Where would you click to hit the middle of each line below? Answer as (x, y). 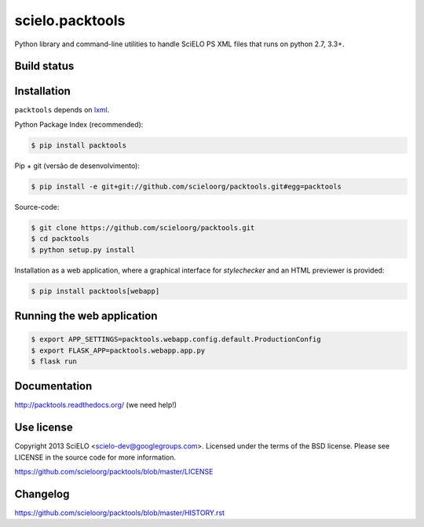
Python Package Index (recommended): (79, 124)
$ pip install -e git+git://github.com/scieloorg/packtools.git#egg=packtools (186, 186)
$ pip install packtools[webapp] (95, 291)
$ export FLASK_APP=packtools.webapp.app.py (118, 350)
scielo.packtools (70, 20)
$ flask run (54, 361)
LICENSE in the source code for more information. (95, 457)
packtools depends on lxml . (62, 110)
